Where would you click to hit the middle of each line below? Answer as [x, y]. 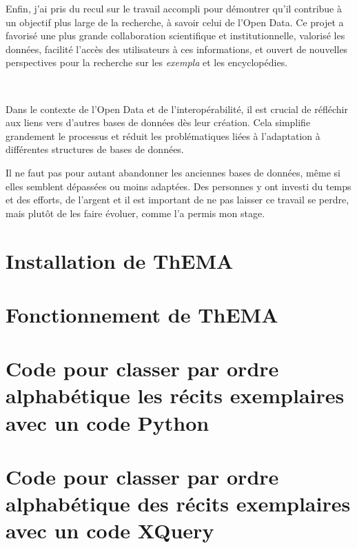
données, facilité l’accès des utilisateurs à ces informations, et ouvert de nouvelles [177, 49]
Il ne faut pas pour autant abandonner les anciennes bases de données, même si [173, 172]
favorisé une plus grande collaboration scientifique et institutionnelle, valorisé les [175, 35]
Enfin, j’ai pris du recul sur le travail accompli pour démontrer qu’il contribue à [174, 8]
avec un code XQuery [110, 530]
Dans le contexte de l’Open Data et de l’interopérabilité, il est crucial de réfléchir [177, 109]
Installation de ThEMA [120, 260]
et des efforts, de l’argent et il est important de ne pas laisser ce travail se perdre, [177, 200]
